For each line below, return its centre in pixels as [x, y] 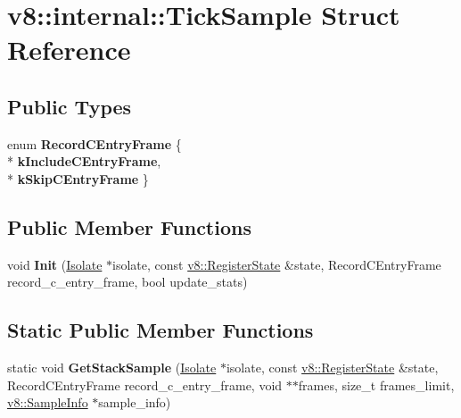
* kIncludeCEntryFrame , [84, 161]
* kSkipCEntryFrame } [78, 178]
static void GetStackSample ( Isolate [112, 368]
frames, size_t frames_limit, [376, 385]
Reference [69, 50]
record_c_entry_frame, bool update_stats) [128, 282]
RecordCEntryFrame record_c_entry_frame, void [145, 385]
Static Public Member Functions [161, 330]
